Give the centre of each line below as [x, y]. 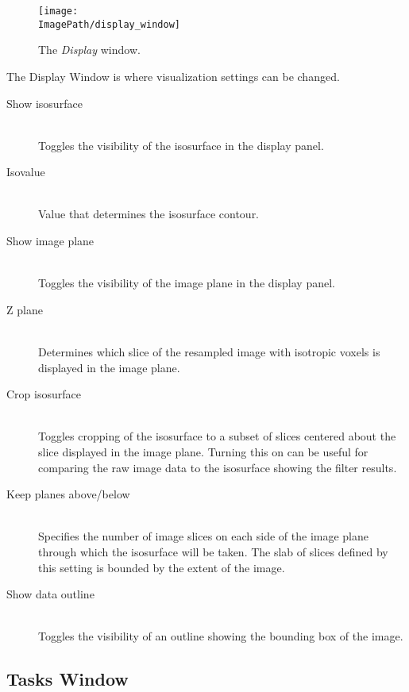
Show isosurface [44, 103]
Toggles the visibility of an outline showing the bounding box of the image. [221, 636]
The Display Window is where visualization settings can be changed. [173, 76]
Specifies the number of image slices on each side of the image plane [204, 536]
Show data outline [50, 594]
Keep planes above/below [68, 494]
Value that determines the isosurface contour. [149, 214]
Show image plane [50, 241]
